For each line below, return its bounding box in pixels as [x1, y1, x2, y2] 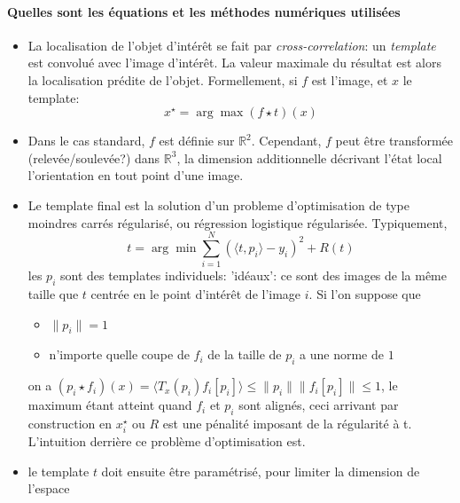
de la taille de [207, 345, 282, 364]
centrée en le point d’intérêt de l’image [90, 285, 301, 303]
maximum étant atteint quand [27, 396, 192, 414]
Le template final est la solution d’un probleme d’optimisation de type [27, 195, 410, 214]
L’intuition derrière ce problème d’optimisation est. [27, 432, 306, 451]
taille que [27, 285, 79, 303]
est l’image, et [311, 70, 388, 89]
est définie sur [159, 131, 235, 150]
